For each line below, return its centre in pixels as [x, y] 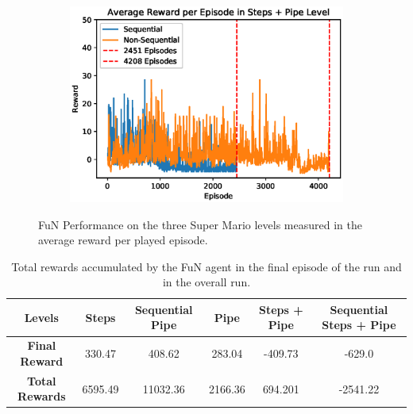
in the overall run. [206, 282]
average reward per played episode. [123, 240]
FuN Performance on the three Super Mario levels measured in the [200, 224]
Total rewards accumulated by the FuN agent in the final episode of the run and [206, 266]
